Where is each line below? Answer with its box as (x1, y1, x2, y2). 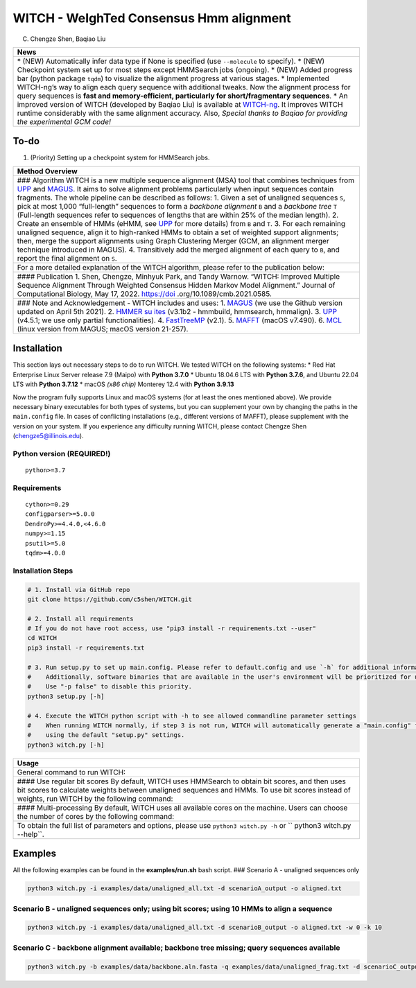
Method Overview (17, 166, 78, 176)
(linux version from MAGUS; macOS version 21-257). (17, 324, 189, 333)
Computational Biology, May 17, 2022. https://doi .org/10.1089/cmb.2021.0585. (17, 288, 272, 298)
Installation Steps (12, 566, 73, 575)
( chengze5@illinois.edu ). (12, 432, 84, 440)
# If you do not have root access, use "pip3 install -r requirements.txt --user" (27, 625, 317, 632)
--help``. (17, 829, 44, 839)
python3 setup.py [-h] (27, 692, 105, 700)
